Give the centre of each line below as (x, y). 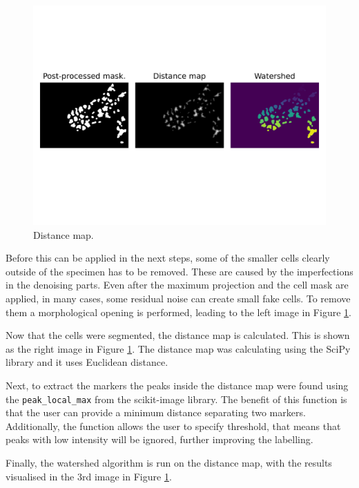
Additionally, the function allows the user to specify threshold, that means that (173, 426)
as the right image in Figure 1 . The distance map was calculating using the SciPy (178, 348)
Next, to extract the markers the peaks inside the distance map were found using (177, 385)
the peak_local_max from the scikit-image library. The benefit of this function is (176, 399)
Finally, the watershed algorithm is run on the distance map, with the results (169, 462)
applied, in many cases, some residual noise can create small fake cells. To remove (178, 298)
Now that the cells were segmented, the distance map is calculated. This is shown (178, 335)
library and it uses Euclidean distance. (87, 362)
